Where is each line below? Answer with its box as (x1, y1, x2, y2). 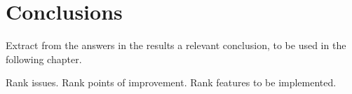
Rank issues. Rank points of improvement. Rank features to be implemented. (6, 75, 337, 90)
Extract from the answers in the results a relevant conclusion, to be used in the (6, 38, 346, 53)
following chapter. (6, 51, 82, 66)
